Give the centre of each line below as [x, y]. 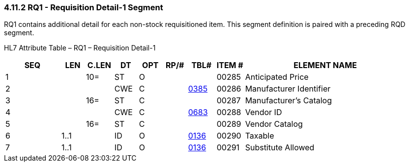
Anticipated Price [277, 77]
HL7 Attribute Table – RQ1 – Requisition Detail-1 [80, 48]
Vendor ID [263, 112]
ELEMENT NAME [325, 65]
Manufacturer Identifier [288, 89]
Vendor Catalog [274, 124]
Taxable [260, 136]
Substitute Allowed [280, 148]
